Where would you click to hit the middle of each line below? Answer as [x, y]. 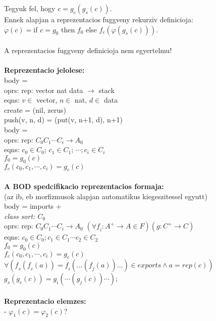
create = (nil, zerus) [35, 109]
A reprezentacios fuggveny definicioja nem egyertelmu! [88, 50]
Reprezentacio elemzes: [45, 301]
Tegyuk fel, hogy [30, 8]
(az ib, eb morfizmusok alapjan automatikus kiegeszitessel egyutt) [106, 196]
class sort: [20, 216]
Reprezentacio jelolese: [44, 70]
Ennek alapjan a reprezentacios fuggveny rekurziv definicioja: [99, 19]
